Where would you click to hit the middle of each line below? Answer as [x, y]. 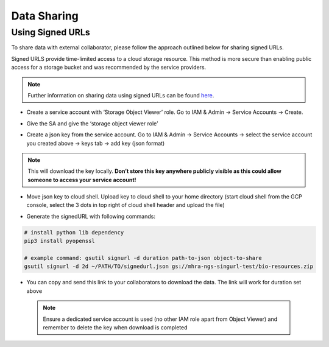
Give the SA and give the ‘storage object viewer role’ [92, 123]
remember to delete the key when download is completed [115, 327]
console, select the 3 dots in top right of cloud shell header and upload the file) [126, 205]
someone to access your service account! [82, 180]
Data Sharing [45, 16]
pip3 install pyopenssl [60, 241]
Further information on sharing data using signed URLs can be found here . [121, 95]
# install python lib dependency [74, 232]
